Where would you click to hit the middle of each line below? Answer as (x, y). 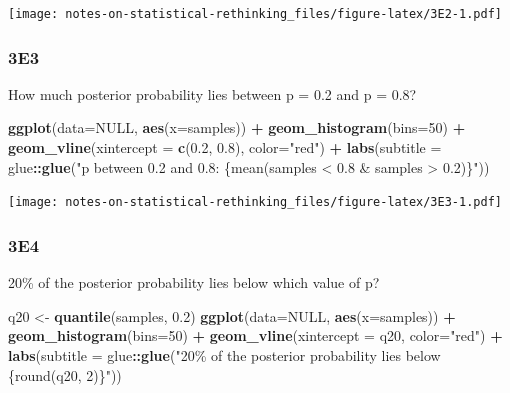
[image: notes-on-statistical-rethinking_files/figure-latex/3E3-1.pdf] (255, 202)
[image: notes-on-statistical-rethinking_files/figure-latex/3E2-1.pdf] (255, 14)
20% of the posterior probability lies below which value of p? (194, 282)
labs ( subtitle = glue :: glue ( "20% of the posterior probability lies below (224, 354)
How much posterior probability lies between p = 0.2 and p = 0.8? (212, 93)
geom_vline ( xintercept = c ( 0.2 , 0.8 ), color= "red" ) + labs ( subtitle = (225, 147)
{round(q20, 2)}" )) (65, 374)
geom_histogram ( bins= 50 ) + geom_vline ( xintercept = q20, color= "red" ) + (255, 335)
